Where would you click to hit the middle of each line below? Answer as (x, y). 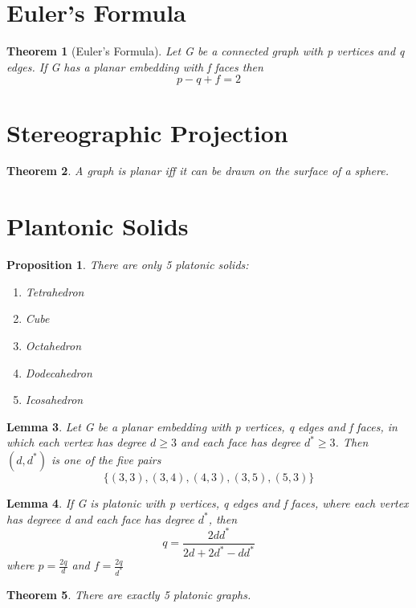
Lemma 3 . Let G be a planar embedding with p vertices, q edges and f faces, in (202, 426)
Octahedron (53, 345)
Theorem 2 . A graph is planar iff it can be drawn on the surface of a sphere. (198, 171)
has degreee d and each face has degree (100, 518)
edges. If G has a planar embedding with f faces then (135, 66)
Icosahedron (54, 400)
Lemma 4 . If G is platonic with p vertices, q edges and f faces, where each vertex (208, 502)
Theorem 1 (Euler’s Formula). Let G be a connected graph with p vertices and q (206, 51)
